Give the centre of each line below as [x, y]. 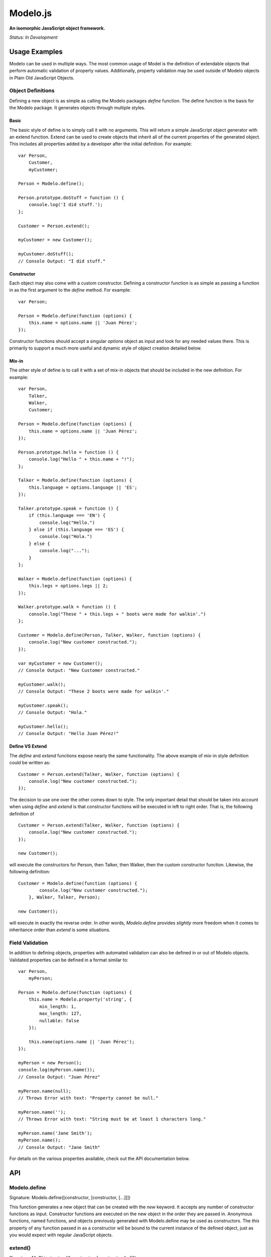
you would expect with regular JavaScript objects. [61, 1235]
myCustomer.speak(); [43, 705]
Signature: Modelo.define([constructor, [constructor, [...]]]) [70, 1198]
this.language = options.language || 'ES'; [83, 487]
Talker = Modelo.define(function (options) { [75, 480]
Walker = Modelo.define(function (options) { [75, 579]
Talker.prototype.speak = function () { [69, 508]
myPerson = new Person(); [50, 1063]
